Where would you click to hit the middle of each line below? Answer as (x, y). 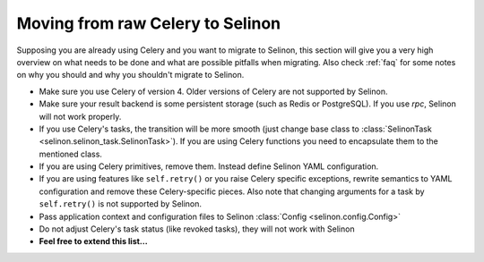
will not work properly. (80, 116)
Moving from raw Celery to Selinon (149, 23)
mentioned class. (71, 154)
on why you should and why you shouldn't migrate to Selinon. (130, 75)
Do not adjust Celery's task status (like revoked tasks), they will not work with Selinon (197, 229)
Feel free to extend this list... (93, 241)
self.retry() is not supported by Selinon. (120, 204)
